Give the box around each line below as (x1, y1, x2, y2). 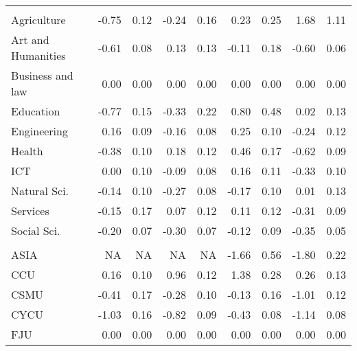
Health (11, 143, 43, 159)
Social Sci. (11, 223, 60, 238)
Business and (11, 67, 73, 83)
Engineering (11, 123, 68, 139)
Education (11, 103, 60, 119)
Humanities (11, 47, 66, 63)
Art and (11, 32, 49, 47)
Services (11, 203, 49, 218)
